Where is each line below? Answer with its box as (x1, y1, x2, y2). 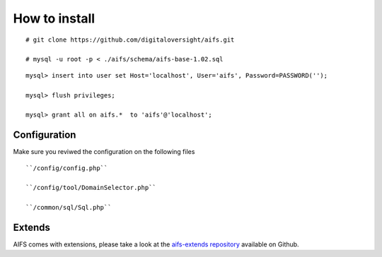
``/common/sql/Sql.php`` (25, 203, 112, 212)
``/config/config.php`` (25, 164, 108, 172)
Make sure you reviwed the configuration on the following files (13, 148, 195, 156)
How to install (13, 11, 95, 26)
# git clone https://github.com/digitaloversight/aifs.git (25, 35, 235, 44)
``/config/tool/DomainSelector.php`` (25, 184, 157, 192)
